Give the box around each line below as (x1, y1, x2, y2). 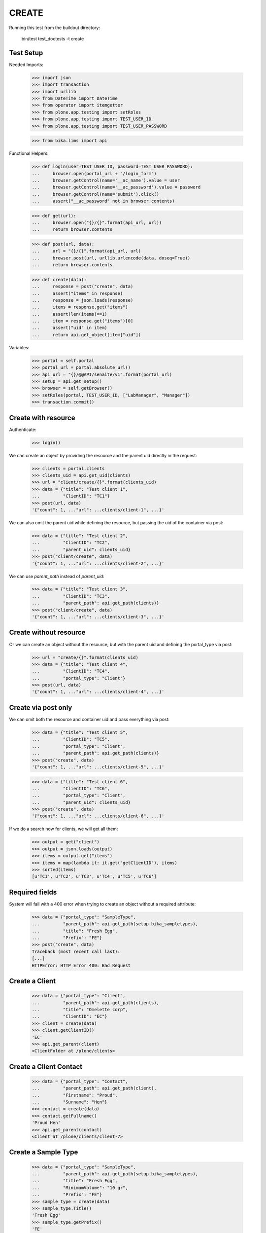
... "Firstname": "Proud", (32, 1092, 118, 1098)
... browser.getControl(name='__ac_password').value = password (32, 184, 201, 190)
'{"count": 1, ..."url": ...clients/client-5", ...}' (32, 764, 165, 769)
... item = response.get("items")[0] (32, 318, 133, 324)
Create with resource (9, 413, 75, 422)
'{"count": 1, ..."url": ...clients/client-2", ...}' (32, 560, 165, 566)
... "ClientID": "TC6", (32, 786, 110, 791)
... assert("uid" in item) (32, 325, 108, 330)
